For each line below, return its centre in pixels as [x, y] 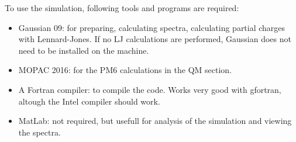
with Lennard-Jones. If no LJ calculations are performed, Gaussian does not [155, 39]
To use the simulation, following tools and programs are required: [122, 8]
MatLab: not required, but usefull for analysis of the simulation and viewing [155, 121]
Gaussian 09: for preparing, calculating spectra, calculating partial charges [152, 27]
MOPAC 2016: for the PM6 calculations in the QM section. [125, 70]
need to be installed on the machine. [84, 50]
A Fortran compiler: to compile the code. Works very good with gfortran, [150, 89]
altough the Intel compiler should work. [89, 101]
